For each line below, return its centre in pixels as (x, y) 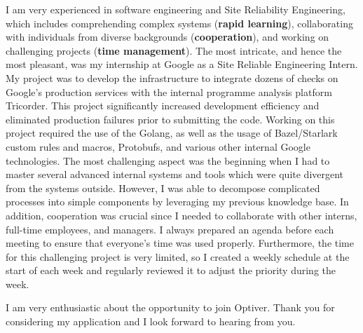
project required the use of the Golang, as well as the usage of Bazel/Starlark (172, 133)
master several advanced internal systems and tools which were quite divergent (175, 174)
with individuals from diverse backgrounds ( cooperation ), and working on (167, 37)
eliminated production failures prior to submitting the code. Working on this (170, 119)
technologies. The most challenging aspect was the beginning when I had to (168, 160)
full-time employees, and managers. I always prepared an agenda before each (170, 229)
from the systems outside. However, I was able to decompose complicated (163, 188)
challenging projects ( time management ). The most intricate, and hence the (174, 50)
